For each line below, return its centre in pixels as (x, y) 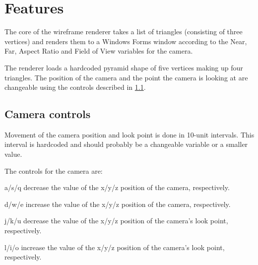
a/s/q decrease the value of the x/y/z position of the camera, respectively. (117, 187)
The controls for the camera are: (54, 170)
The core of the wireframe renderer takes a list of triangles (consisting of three (124, 32)
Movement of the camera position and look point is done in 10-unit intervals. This (129, 134)
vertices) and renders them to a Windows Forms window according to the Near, (126, 41)
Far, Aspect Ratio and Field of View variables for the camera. (99, 51)
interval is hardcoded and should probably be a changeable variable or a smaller (126, 144)
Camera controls (48, 114)
